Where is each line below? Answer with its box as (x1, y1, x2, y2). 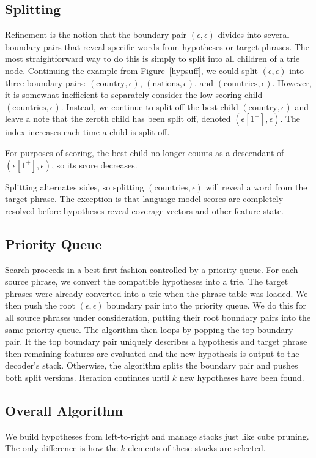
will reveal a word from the (205, 180, 307, 193)
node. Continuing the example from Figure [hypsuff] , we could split (5, 64, 258, 77)
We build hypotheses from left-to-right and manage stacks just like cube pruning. (5, 429, 309, 442)
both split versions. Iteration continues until (5, 370, 170, 383)
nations (152, 79, 180, 88)
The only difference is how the (5, 441, 118, 454)
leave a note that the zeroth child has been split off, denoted (5, 112, 231, 125)
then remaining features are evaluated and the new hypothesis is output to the (5, 347, 299, 359)
